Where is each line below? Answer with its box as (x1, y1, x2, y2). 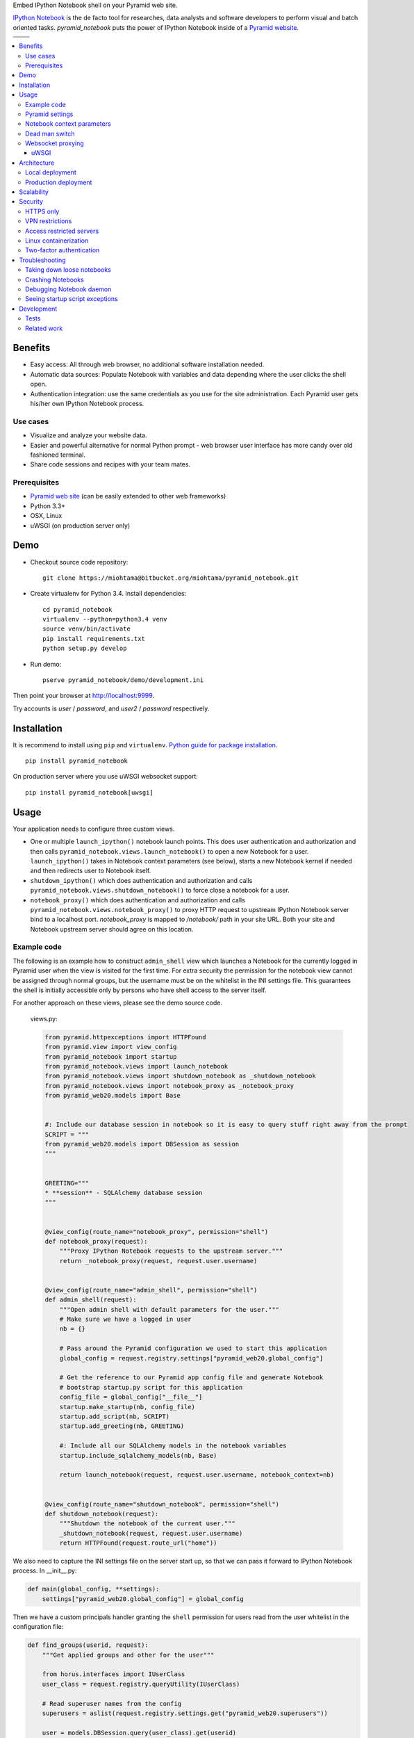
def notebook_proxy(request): (44, 1237, 148, 1245)
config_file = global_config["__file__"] (59, 1393, 203, 1401)
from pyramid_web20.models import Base (44, 1091, 181, 1100)
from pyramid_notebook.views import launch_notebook (44, 1062, 229, 1070)
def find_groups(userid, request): (27, 1641, 149, 1649)
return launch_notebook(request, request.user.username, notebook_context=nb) (59, 1471, 335, 1479)
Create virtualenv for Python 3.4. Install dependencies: (30, 590, 187, 598)
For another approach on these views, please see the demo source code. (13, 998, 222, 1007)
